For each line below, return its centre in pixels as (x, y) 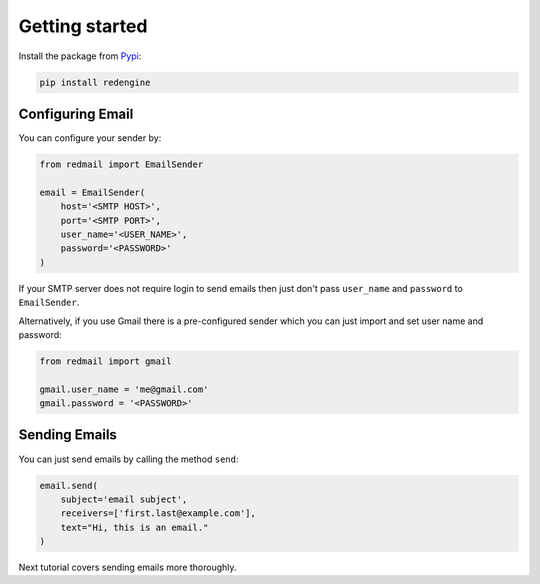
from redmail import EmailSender (121, 164)
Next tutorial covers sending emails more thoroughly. (127, 567)
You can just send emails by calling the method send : (128, 459)
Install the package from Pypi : (80, 56)
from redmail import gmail (105, 361)
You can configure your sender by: (90, 138)
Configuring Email (76, 113)
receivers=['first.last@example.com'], (158, 513)
